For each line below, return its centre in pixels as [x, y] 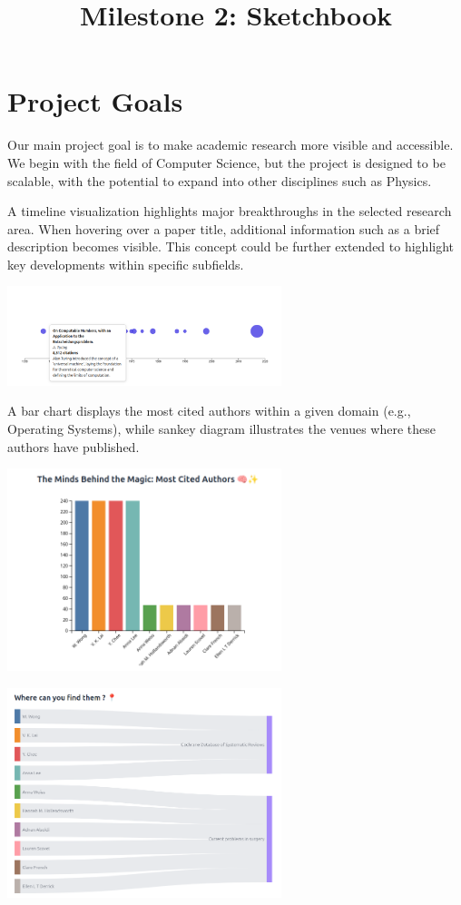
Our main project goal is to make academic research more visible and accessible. [230, 145]
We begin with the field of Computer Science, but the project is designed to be [226, 162]
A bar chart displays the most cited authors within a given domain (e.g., [209, 411]
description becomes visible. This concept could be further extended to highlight [230, 246]
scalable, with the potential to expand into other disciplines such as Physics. [220, 180]
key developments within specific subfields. [126, 264]
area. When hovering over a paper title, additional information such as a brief [224, 228]
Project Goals [95, 101]
